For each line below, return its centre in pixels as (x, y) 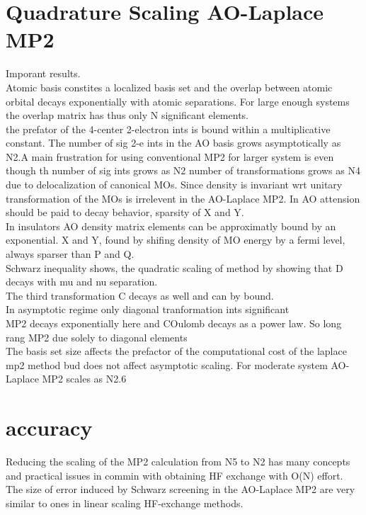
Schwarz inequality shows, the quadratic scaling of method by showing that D (175, 267)
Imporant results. (43, 73)
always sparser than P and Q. (70, 254)
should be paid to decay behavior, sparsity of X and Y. (125, 212)
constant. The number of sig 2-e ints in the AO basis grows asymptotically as (173, 143)
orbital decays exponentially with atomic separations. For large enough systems (178, 101)
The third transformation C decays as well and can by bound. (140, 295)
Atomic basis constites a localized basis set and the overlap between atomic (169, 87)
